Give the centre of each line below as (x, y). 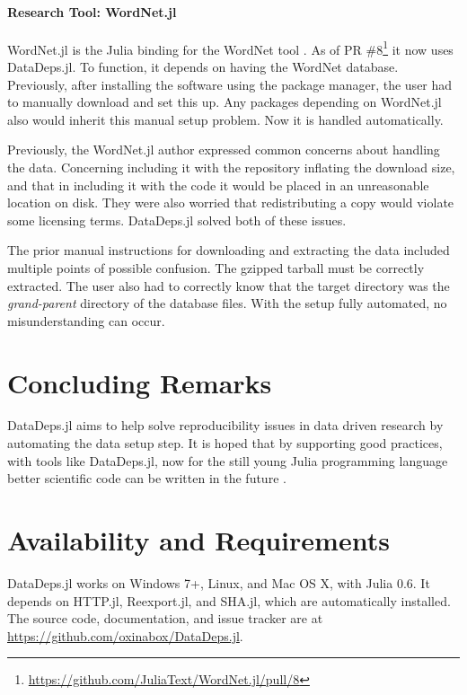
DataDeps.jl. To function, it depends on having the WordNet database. (203, 67)
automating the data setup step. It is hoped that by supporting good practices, (225, 443)
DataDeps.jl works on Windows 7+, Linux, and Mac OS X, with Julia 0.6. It (219, 582)
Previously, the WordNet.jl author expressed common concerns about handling (224, 150)
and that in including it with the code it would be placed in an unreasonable (218, 185)
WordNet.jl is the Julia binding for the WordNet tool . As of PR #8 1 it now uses (230, 48)
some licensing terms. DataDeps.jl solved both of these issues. (177, 220)
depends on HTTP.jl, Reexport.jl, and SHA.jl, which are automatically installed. (229, 600)
